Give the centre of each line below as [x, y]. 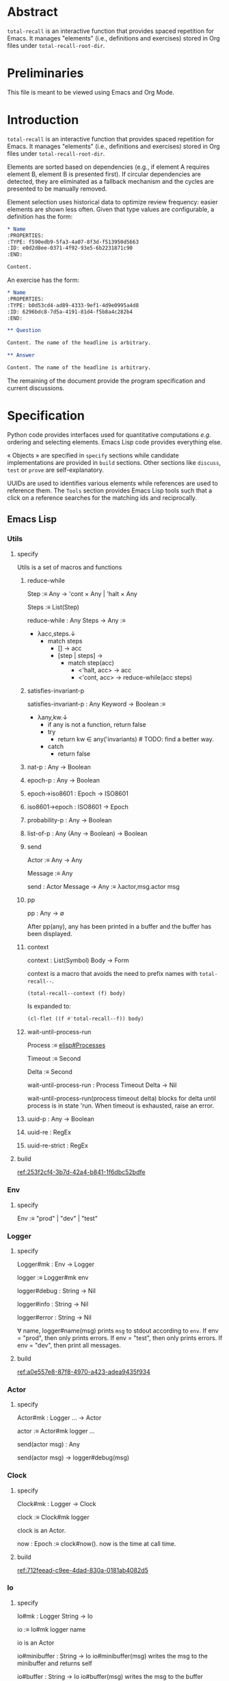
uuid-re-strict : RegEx [58, 1145]
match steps [65, 641]
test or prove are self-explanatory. [56, 470]
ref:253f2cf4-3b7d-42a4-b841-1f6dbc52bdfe [81, 1172]
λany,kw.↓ [53, 717]
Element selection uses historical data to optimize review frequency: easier [113, 202]
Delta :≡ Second [50, 1072]
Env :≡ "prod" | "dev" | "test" [57, 1218]
